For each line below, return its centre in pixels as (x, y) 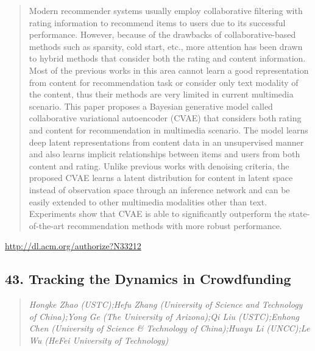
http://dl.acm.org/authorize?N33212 (73, 246)
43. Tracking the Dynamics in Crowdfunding (148, 279)
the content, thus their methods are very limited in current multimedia (161, 94)
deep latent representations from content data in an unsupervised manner (166, 142)
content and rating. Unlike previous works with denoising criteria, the (159, 165)
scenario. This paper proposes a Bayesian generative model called (151, 106)
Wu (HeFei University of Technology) (99, 340)
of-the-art (47, 225)
